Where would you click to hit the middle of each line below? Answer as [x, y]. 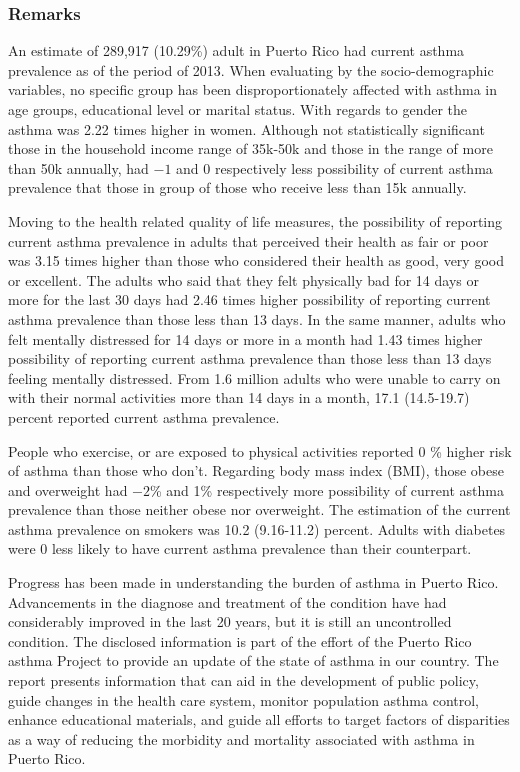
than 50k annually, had [78, 167]
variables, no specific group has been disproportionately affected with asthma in [253, 89]
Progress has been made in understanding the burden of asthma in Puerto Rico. [253, 582]
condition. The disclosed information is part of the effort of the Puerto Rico [240, 640]
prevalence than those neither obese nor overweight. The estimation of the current [259, 509]
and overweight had [68, 489]
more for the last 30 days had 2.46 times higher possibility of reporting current [249, 299]
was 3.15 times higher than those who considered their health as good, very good [256, 260]
